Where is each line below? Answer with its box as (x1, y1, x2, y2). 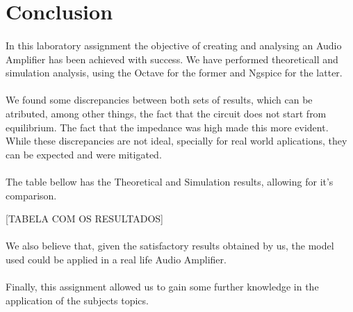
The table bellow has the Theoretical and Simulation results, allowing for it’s (6, 174, 334, 188)
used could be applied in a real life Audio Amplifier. (6, 252, 227, 266)
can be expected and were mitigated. (6, 147, 162, 161)
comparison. (6, 188, 57, 202)
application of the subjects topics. (6, 293, 149, 307)
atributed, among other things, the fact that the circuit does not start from (6, 106, 327, 120)
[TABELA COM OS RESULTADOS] (6, 211, 163, 226)
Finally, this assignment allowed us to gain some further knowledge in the (6, 279, 319, 294)
